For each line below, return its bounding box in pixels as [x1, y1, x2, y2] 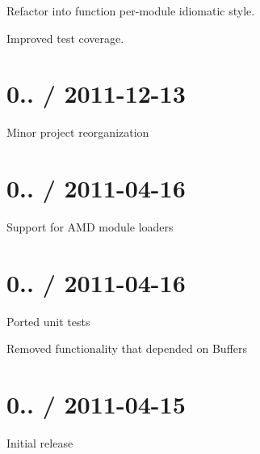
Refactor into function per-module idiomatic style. [6, 2, 255, 19]
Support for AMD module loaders [6, 219, 174, 235]
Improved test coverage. [6, 29, 124, 46]
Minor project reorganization [6, 124, 149, 141]
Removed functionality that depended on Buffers [6, 340, 248, 357]
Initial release [6, 435, 73, 452]
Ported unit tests [6, 312, 90, 329]
